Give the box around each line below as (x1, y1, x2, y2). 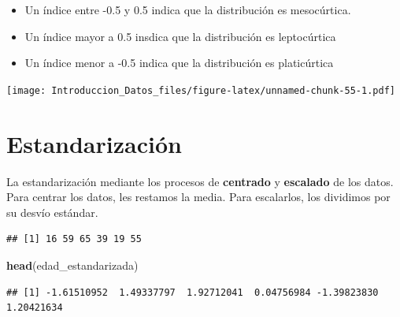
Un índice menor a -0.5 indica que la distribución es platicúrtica (24, 54, 334, 71)
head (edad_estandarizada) (6, 256, 139, 273)
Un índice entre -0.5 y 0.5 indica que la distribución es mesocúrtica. (24, 2, 351, 17)
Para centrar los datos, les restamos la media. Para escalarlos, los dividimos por (6, 188, 391, 205)
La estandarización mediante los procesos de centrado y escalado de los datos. (6, 173, 394, 189)
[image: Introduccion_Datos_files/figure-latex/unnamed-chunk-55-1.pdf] (6, 84, 395, 96)
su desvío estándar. (6, 203, 98, 220)
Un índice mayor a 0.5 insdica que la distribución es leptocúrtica (24, 28, 336, 44)
